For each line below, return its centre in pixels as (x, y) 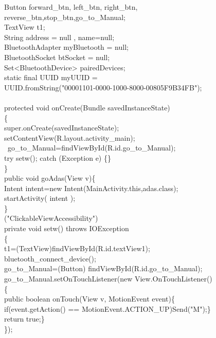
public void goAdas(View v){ (50, 178)
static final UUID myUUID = (51, 77)
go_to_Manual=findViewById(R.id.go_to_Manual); (92, 148)
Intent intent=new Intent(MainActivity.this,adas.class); (91, 188)
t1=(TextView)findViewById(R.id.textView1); (77, 248)
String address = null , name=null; (59, 37)
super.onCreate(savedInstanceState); (62, 128)
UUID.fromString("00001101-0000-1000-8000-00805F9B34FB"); (103, 87)
